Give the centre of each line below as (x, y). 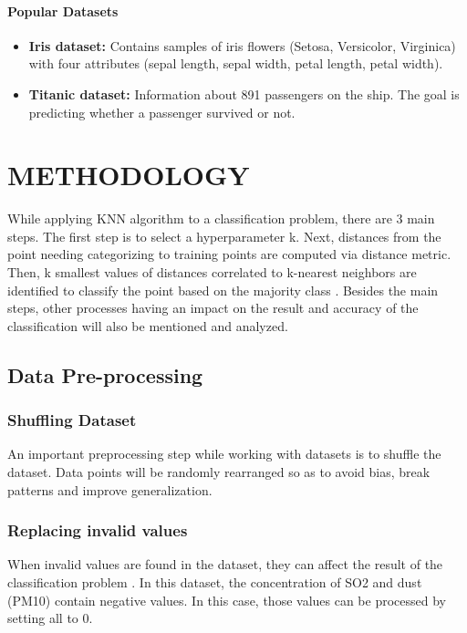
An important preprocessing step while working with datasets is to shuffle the (224, 454)
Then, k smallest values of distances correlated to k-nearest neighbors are (212, 272)
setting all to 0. (50, 618)
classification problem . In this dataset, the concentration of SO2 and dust (215, 582)
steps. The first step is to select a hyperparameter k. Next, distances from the (224, 236)
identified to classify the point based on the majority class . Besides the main (223, 290)
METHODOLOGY (129, 175)
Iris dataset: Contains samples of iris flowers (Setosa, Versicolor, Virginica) (242, 45)
